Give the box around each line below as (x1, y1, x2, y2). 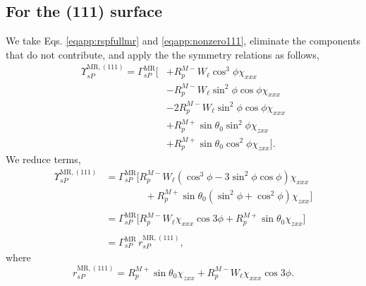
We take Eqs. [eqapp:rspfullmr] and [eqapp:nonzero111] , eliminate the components (6, 33, 361, 48)
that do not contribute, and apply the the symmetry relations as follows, (6, 47, 319, 61)
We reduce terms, (6, 152, 81, 167)
